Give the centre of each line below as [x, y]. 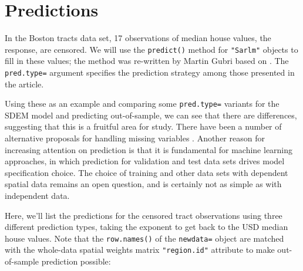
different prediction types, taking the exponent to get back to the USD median [147, 227]
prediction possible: [76, 261]
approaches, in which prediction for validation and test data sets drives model [145, 161]
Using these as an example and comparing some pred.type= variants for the [142, 104]
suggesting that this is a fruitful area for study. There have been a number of [143, 126]
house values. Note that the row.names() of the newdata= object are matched [144, 238]
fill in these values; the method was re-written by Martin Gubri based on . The [147, 61]
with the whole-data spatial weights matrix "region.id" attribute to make [140, 250]
